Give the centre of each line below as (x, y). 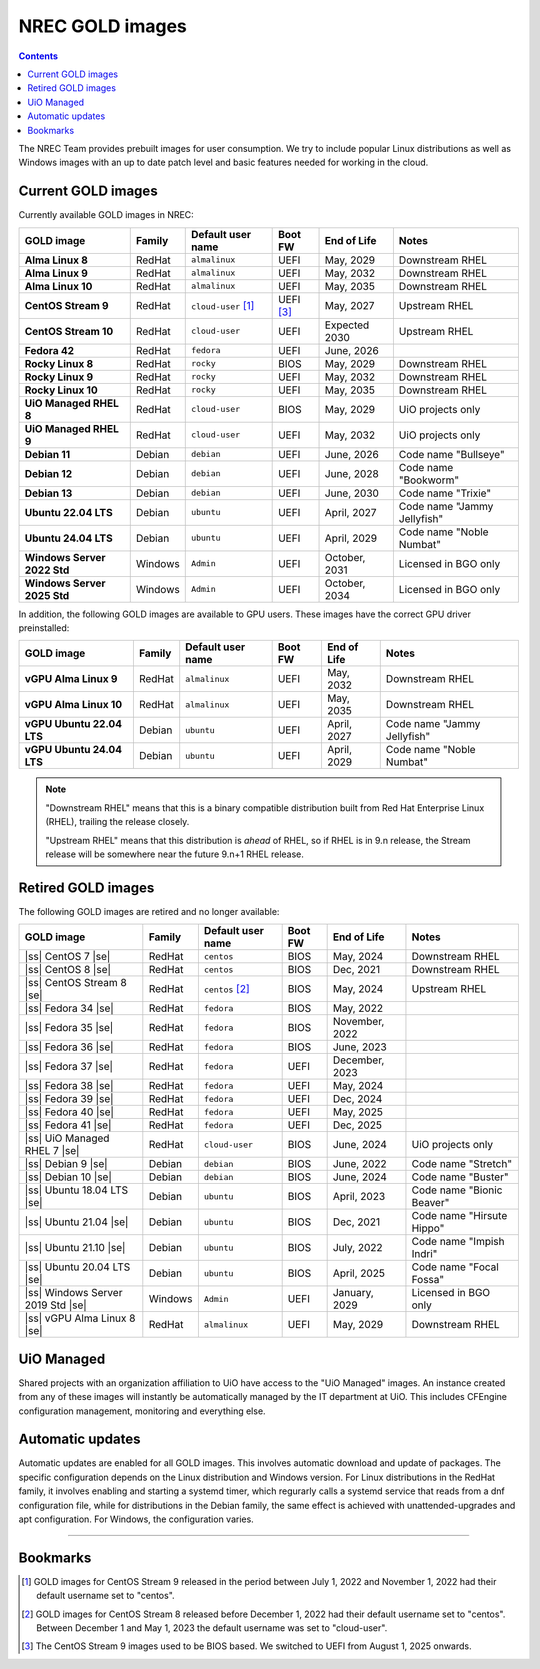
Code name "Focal (455, 1267)
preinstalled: (44, 627)
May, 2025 (358, 1112)
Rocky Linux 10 (61, 390)
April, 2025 (358, 1273)
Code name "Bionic (457, 1190)
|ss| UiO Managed (67, 1138)
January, (353, 1293)
